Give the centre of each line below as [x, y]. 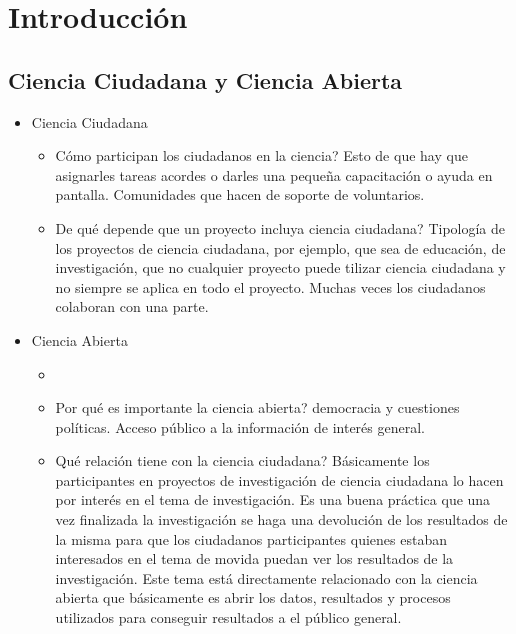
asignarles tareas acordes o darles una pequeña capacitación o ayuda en [274, 174]
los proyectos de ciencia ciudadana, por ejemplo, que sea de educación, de [280, 247]
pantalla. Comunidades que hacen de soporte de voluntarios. [240, 194]
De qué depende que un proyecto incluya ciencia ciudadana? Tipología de [280, 227]
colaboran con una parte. [132, 306]
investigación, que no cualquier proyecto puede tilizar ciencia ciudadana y [280, 267]
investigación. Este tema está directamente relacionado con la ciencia [266, 577]
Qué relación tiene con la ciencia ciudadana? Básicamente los [242, 460]
